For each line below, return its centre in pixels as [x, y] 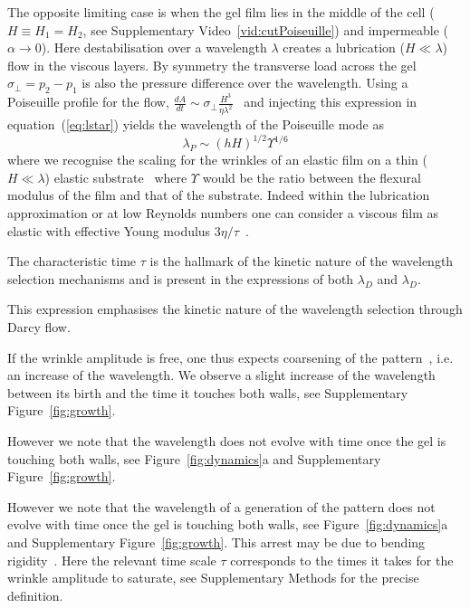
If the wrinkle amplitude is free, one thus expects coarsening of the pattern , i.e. [230, 357]
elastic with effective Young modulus [109, 230]
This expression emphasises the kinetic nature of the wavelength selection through [235, 309]
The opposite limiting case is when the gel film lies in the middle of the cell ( [221, 12]
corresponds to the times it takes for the [342, 560]
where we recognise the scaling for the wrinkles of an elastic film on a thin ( [217, 160]
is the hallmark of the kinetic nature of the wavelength [302, 261]
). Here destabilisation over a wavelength [154, 47]
